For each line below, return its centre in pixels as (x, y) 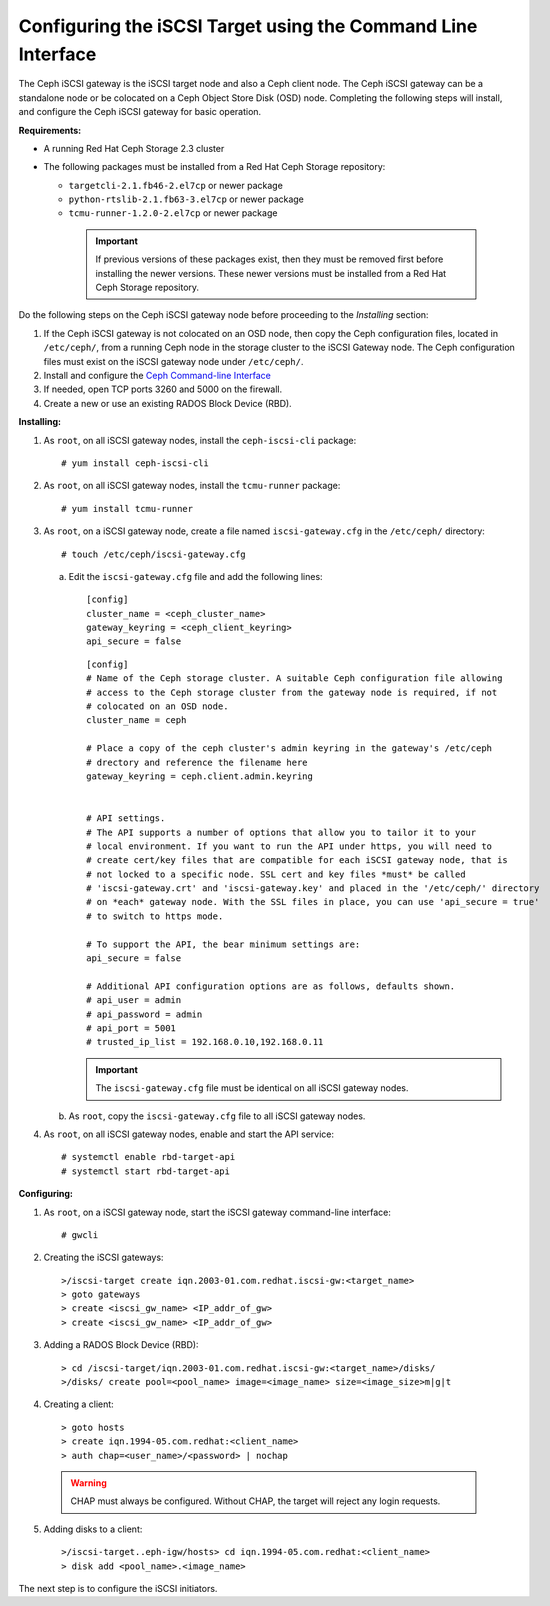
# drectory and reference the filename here (197, 762)
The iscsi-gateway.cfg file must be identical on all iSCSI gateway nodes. (252, 1088)
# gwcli (80, 1234)
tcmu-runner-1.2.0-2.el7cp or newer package (173, 213)
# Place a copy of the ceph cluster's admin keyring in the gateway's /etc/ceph (289, 748)
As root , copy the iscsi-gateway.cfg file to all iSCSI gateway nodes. (217, 1116)
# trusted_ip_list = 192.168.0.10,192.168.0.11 (205, 1042)
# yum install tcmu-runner (127, 508)
